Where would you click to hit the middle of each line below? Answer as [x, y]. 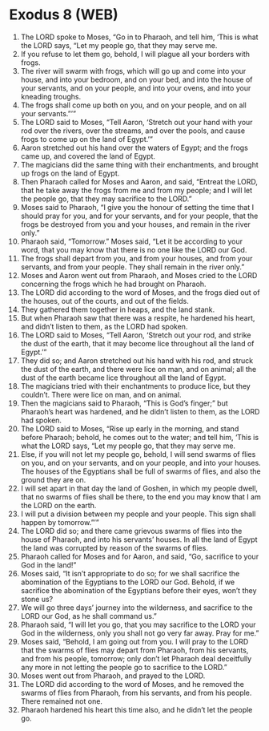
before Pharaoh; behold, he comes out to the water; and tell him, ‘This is [140, 437]
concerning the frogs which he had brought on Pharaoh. [113, 284]
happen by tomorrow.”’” [60, 522]
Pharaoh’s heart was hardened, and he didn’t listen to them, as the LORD [140, 411]
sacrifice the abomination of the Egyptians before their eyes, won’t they [139, 590]
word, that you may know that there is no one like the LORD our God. [134, 249]
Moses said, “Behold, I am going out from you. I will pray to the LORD [134, 641]
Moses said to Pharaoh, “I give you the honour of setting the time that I [137, 207]
